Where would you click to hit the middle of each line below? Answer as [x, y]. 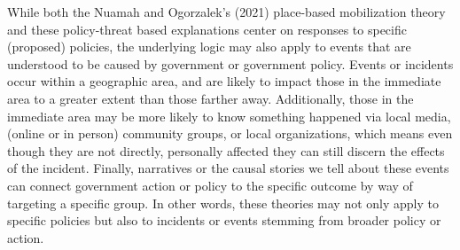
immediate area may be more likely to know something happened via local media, [229, 116]
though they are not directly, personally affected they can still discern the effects [226, 150]
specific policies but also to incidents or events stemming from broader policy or [224, 220]
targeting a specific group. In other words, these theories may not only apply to [223, 203]
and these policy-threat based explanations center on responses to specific [207, 29]
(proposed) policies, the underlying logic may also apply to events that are [209, 47]
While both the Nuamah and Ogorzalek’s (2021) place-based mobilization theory [226, 12]
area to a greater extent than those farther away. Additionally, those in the [211, 98]
